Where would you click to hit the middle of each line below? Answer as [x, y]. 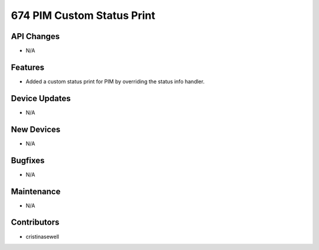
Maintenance [36, 191]
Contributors [35, 223]
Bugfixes [28, 160]
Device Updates [41, 98]
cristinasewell [42, 236]
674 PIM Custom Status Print [83, 15]
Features [27, 67]
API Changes [35, 36]
